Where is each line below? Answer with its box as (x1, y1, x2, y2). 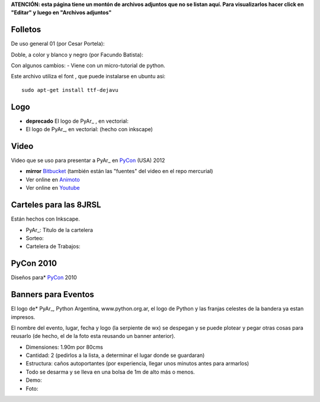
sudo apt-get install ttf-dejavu (21, 87, 119, 93)
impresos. (11, 313, 36, 320)
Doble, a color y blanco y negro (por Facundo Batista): (11, 51, 143, 58)
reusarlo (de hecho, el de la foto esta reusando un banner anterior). (11, 333, 176, 340)
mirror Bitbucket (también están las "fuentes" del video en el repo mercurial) (25, 168, 213, 175)
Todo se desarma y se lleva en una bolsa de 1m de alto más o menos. (25, 368, 195, 375)
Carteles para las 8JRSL (11, 200, 101, 210)
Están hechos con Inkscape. (11, 215, 80, 222)
